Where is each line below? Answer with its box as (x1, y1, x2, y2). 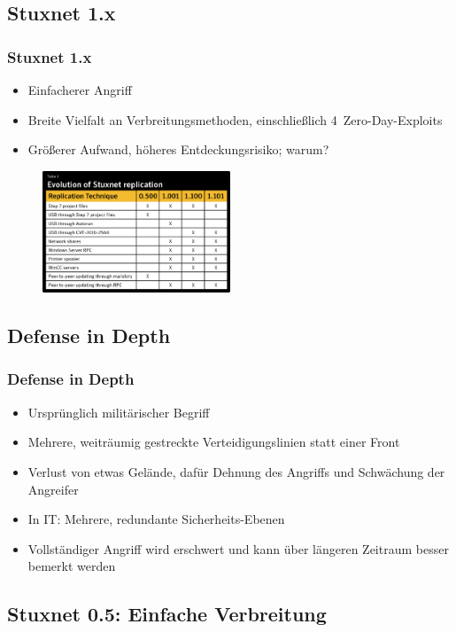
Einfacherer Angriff (27, 81, 132, 98)
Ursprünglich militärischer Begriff (27, 402, 210, 421)
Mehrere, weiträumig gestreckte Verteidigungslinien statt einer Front (27, 433, 400, 451)
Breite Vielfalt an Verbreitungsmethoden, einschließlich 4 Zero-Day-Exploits (27, 110, 443, 129)
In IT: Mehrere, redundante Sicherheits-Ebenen (27, 510, 285, 528)
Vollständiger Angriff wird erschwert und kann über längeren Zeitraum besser (27, 539, 449, 558)
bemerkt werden (27, 557, 116, 575)
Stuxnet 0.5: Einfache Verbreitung (7, 600, 327, 628)
